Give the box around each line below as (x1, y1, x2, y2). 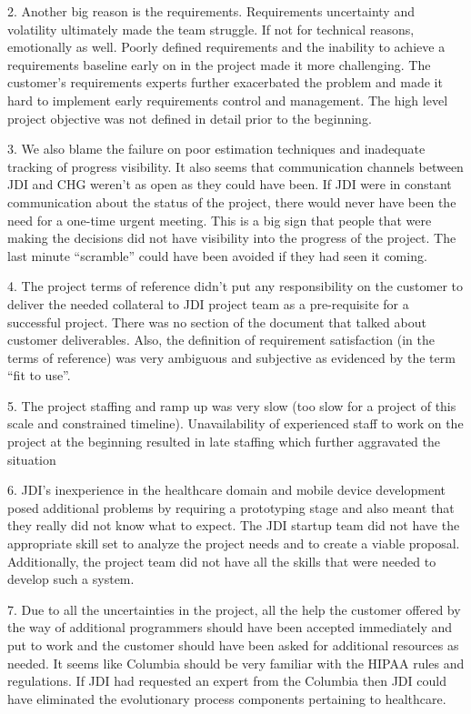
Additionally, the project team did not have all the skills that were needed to (7, 551, 436, 570)
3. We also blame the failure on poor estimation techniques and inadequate (7, 139, 426, 158)
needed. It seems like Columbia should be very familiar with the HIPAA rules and (7, 653, 465, 672)
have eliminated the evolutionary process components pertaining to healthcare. (7, 689, 446, 708)
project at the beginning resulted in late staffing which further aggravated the (7, 432, 440, 451)
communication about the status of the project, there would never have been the (7, 192, 456, 211)
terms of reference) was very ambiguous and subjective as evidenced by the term (7, 347, 456, 367)
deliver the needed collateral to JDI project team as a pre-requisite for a (7, 294, 409, 313)
